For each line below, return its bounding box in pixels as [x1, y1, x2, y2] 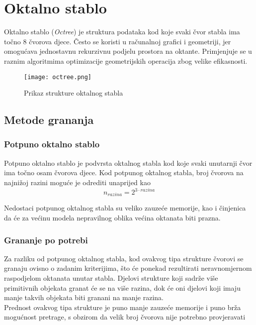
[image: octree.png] [24, 73, 92, 81]
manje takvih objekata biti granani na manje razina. [4, 292, 164, 303]
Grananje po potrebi [4, 233, 88, 246]
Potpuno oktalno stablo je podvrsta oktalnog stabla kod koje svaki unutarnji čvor [4, 157, 253, 168]
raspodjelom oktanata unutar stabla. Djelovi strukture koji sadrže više [4, 273, 218, 283]
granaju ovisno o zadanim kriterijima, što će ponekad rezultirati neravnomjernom [4, 263, 252, 273]
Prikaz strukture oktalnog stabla [24, 88, 123, 98]
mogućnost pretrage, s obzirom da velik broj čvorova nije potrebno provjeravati [4, 312, 246, 322]
